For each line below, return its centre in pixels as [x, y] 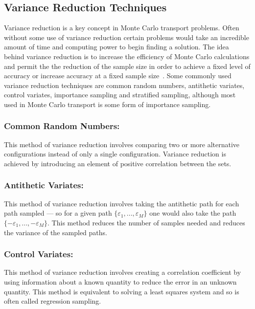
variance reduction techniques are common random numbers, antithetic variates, [124, 85]
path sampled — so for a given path [58, 213]
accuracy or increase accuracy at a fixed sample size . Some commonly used [118, 76]
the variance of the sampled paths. [56, 232]
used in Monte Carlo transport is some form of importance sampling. [107, 104]
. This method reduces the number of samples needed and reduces [146, 222]
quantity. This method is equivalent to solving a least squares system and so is [122, 291]
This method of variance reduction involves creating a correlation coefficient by [123, 272]
